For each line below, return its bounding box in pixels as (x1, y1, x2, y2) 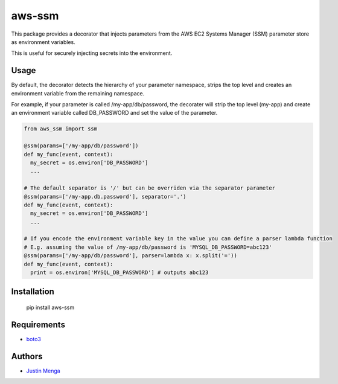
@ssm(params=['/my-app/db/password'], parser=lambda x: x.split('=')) (24, 252, 238, 259)
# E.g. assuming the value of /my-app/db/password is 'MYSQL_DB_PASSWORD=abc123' (24, 243, 273, 251)
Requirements (11, 319, 66, 330)
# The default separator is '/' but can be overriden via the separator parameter (24, 185, 276, 191)
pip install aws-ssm (26, 304, 75, 311)
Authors (11, 351, 43, 362)
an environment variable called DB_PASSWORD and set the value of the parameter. (11, 109, 218, 117)
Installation (11, 287, 54, 297)
